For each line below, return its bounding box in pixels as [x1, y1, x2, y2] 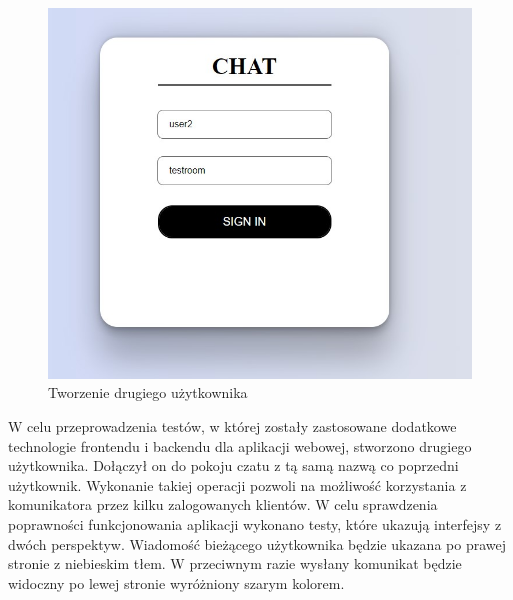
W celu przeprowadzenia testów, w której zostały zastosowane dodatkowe [8, 415, 457, 436]
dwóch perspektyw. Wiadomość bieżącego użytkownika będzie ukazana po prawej [8, 533, 506, 554]
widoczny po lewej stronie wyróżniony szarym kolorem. [8, 572, 345, 593]
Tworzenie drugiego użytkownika [48, 382, 248, 403]
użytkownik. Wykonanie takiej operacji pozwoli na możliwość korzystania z [8, 474, 467, 495]
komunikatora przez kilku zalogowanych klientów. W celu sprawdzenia [8, 494, 438, 515]
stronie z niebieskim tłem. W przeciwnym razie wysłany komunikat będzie [8, 553, 462, 574]
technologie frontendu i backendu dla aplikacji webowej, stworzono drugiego [8, 435, 472, 456]
